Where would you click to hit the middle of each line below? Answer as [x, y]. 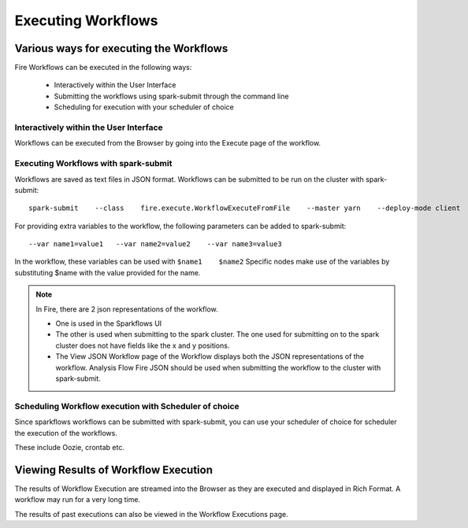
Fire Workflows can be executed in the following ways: [103, 68]
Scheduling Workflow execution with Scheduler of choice [127, 406]
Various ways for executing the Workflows [121, 48]
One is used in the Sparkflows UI [109, 323]
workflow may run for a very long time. [78, 500]
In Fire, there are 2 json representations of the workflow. [127, 309]
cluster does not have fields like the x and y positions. [143, 345]
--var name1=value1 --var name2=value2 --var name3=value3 [156, 244]
